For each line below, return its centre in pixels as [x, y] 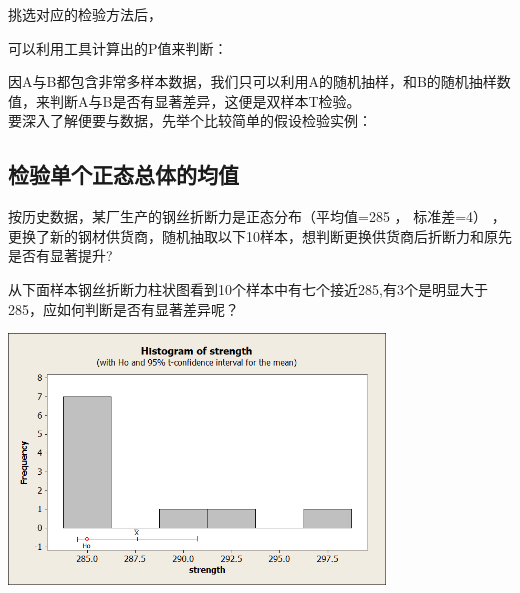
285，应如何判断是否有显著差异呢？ [123, 308]
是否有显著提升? [60, 255]
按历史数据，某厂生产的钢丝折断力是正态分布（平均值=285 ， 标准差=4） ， [257, 216]
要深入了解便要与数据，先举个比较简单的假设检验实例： [190, 120]
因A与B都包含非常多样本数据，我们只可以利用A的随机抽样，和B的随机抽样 [252, 81]
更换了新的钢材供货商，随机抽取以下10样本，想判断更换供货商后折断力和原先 [260, 235]
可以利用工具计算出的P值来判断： [118, 47]
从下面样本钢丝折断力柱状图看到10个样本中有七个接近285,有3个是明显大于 [248, 288]
